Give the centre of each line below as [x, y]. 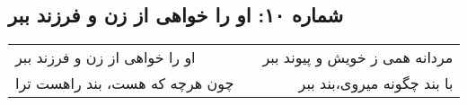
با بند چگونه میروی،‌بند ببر [376, 83]
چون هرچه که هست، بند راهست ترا [125, 83]
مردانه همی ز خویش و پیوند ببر [358, 57]
